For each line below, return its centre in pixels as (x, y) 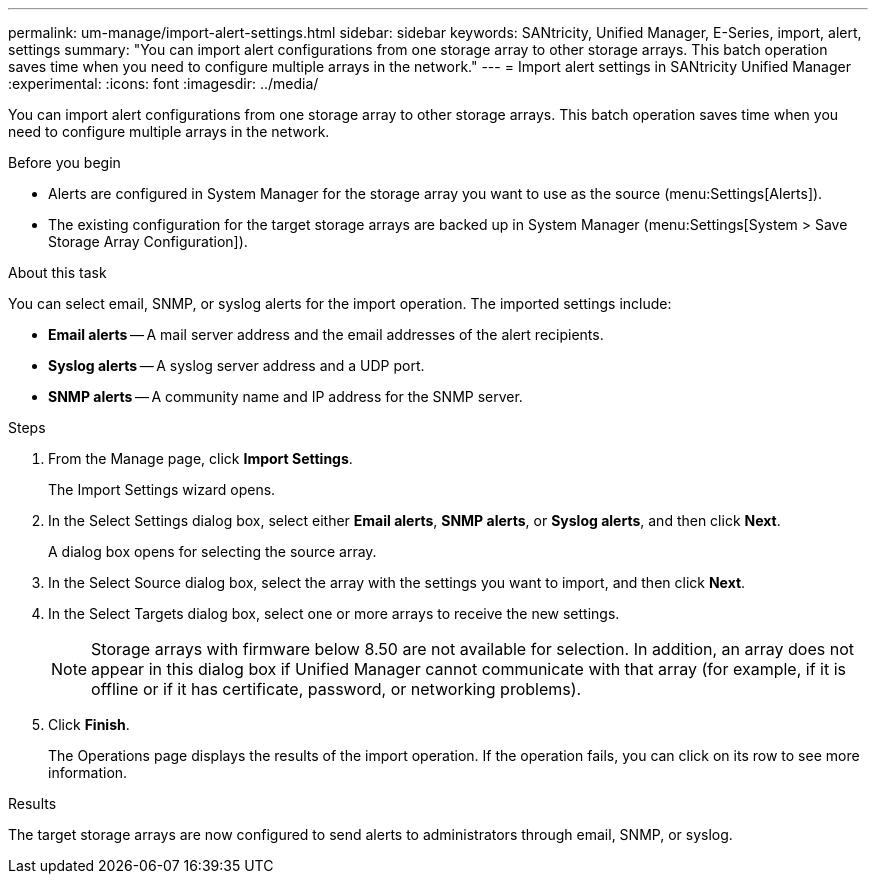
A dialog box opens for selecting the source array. (212, 551)
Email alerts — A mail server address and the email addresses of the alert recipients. (326, 334)
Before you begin (64, 162)
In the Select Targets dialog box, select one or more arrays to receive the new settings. (334, 613)
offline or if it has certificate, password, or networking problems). (336, 689)
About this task (57, 272)
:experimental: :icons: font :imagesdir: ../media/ (163, 83)
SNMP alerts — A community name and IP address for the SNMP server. (285, 396)
